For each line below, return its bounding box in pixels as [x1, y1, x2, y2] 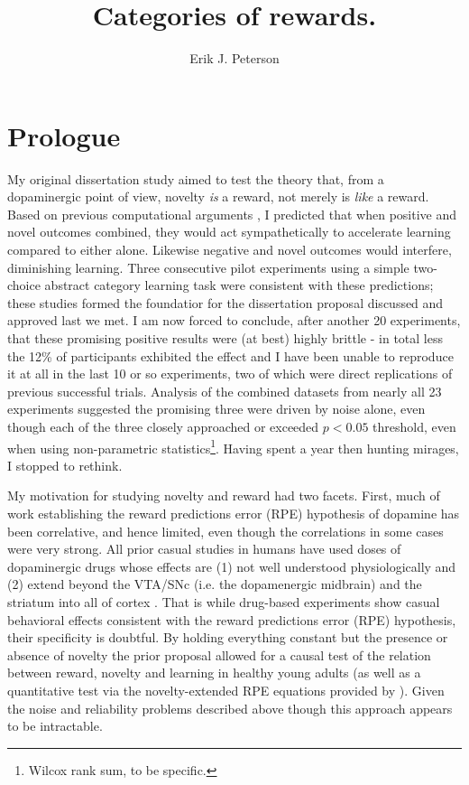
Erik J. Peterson [189, 49, 280, 68]
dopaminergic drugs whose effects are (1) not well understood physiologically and [7, 556, 456, 575]
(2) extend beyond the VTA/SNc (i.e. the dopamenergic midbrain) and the [7, 575, 422, 593]
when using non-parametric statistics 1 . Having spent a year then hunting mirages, [7, 435, 459, 457]
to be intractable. [7, 716, 103, 735]
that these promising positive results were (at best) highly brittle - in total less [7, 329, 443, 347]
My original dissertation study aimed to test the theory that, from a [7, 169, 384, 188]
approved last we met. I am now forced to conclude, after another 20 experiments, [7, 311, 461, 330]
